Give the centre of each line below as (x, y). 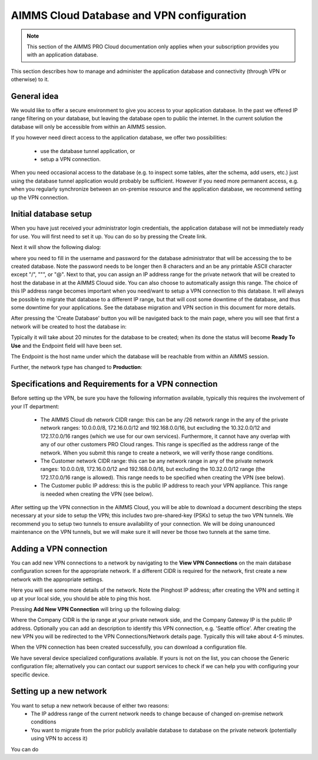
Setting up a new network (59, 691)
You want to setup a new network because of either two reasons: (90, 705)
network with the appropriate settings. (57, 579)
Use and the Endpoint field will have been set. (67, 346)
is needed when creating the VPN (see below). (97, 494)
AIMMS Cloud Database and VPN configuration (129, 15)
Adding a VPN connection (59, 548)
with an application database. (62, 55)
